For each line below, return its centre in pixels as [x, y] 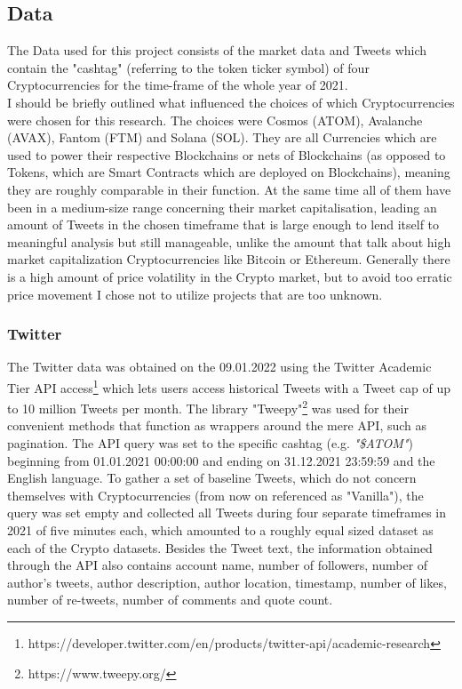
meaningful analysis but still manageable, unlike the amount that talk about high [229, 241]
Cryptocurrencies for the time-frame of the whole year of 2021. [178, 85]
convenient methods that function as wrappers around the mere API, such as [217, 425]
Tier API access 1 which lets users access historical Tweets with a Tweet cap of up [229, 386]
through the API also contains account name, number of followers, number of [218, 565]
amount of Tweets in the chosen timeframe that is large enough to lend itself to [223, 224]
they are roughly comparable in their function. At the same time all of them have [229, 189]
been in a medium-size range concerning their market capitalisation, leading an [222, 207]
